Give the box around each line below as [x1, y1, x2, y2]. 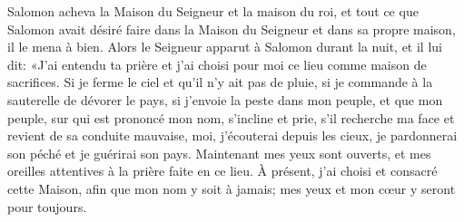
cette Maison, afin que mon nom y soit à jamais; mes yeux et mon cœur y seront [7, 179, 456, 198]
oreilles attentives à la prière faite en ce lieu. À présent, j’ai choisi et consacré [7, 161, 438, 180]
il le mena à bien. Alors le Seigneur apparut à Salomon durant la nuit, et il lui [7, 37, 442, 56]
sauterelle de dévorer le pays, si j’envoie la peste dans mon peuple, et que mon [7, 90, 443, 109]
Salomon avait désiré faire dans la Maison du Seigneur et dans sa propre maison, [7, 19, 456, 38]
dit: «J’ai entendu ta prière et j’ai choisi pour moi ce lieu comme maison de [7, 54, 427, 73]
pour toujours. [7, 197, 87, 216]
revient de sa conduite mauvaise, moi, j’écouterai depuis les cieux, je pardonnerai [7, 126, 458, 145]
